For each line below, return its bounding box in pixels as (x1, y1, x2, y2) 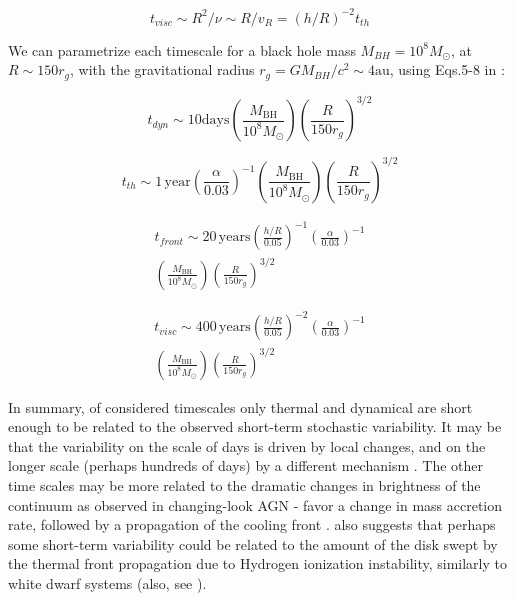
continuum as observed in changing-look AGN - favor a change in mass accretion (8, 494, 503, 515)
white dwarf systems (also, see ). (8, 573, 207, 594)
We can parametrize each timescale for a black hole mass (8, 39, 356, 60)
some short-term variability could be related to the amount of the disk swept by (8, 533, 498, 554)
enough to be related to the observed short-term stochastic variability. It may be (8, 416, 502, 437)
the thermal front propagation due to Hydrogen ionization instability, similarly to (8, 553, 507, 574)
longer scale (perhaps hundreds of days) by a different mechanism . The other (8, 455, 484, 476)
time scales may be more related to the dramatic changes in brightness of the (8, 475, 481, 496)
